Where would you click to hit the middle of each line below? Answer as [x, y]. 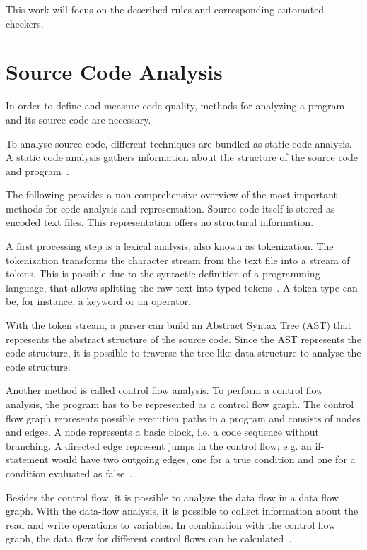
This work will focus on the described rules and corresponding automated [165, 9]
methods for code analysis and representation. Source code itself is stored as [170, 208]
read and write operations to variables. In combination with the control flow [171, 524]
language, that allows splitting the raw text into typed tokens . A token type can [182, 287]
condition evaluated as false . [69, 473]
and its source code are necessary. [78, 119]
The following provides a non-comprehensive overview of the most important [171, 195]
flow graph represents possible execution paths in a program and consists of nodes [183, 418]
